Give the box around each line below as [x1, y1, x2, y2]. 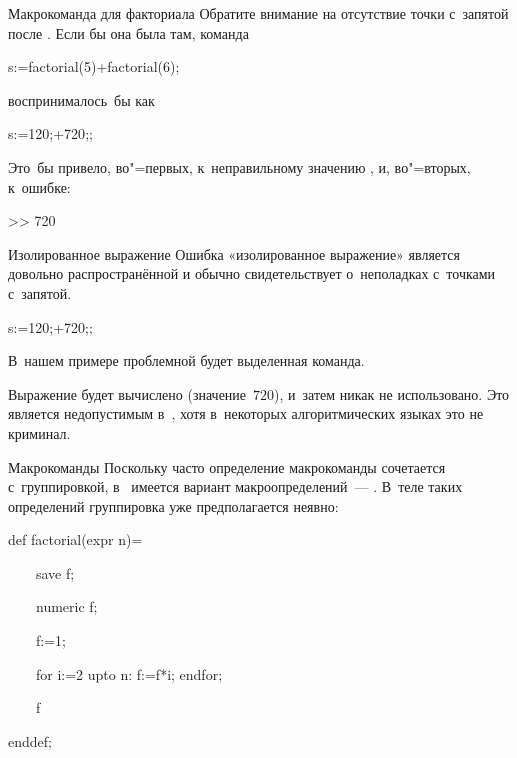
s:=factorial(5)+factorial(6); [8, 56, 180, 77]
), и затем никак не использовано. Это [274, 383, 510, 404]
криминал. [8, 422, 71, 443]
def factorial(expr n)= [8, 529, 143, 550]
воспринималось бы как [8, 89, 155, 110]
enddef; [8, 730, 52, 751]
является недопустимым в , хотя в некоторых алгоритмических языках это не [8, 403, 484, 424]
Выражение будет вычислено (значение [8, 383, 247, 404]
